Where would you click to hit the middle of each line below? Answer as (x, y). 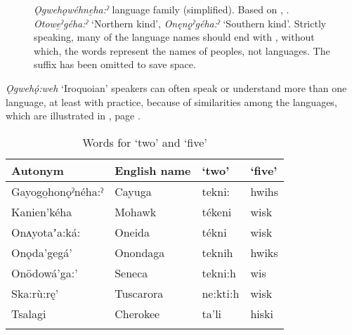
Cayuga (133, 191)
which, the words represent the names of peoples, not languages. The (182, 50)
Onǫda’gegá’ (42, 252)
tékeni (217, 211)
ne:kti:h (221, 293)
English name (153, 170)
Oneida (132, 232)
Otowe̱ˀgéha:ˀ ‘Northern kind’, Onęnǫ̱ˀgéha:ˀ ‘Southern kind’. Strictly (180, 23)
